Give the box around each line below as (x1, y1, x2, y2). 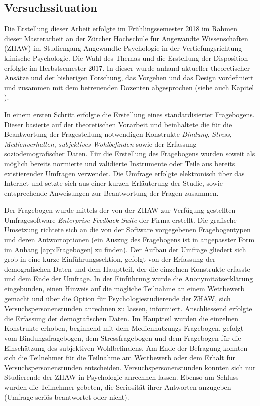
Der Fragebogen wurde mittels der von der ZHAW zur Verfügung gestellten (4, 205, 236, 215)
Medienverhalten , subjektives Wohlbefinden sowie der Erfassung (4, 138, 197, 149)
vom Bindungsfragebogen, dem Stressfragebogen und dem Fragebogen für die (4, 333, 241, 343)
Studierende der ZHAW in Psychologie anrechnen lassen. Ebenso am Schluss (4, 372, 239, 382)
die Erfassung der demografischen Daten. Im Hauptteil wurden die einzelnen (4, 313, 239, 323)
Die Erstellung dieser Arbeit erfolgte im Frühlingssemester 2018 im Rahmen (4, 23, 237, 34)
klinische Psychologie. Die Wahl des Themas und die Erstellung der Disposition (4, 52, 248, 63)
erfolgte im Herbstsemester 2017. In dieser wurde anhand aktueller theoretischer (4, 62, 250, 73)
